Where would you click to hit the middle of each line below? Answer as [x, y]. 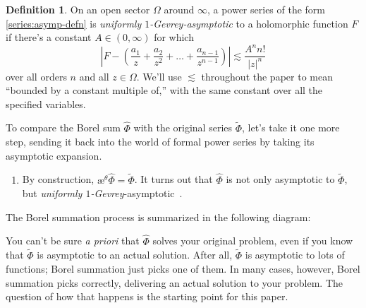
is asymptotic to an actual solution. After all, [135, 255]
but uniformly [52, 193]
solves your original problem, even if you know [253, 241]
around [179, 9]
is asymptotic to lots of [295, 255]
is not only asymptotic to [280, 179]
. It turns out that [173, 179]
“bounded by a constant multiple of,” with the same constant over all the [164, 90]
